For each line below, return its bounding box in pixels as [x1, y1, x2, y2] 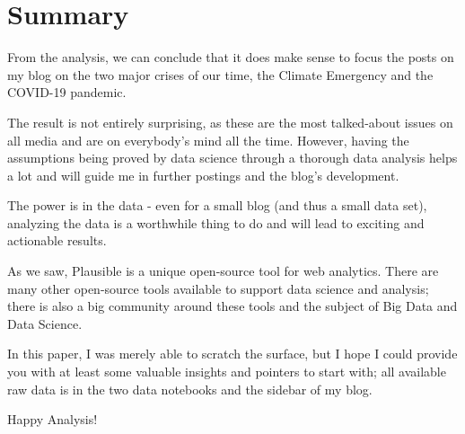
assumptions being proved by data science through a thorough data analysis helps [7, 148, 458, 167]
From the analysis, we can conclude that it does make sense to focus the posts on [7, 48, 454, 66]
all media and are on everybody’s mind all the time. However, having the [7, 130, 409, 149]
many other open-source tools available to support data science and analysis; [7, 279, 429, 297]
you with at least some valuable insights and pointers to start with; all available [7, 362, 446, 381]
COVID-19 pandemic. [7, 83, 127, 102]
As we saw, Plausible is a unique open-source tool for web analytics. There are [7, 261, 439, 280]
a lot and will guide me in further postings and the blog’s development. [7, 165, 399, 184]
